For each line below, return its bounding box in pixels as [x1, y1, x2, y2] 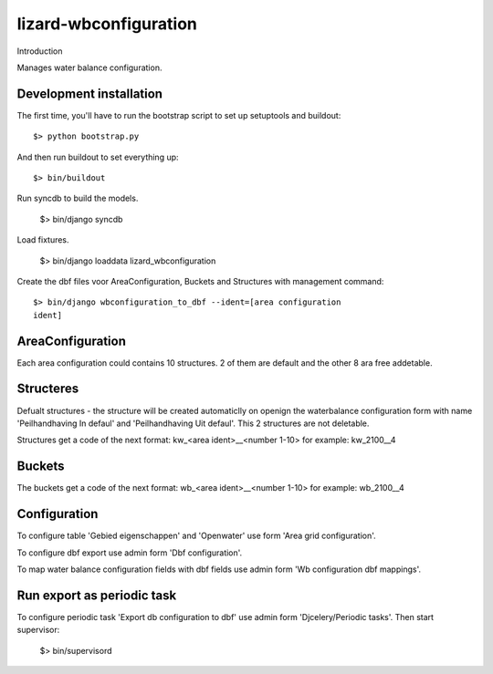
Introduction [16, 46, 63, 57]
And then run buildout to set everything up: [16, 151, 179, 162]
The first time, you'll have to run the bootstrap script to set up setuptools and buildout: [16, 109, 341, 120]
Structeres [16, 381, 79, 397]
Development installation [16, 86, 163, 101]
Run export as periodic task [16, 587, 177, 603]
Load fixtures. [16, 234, 69, 245]
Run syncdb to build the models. [16, 192, 139, 204]
